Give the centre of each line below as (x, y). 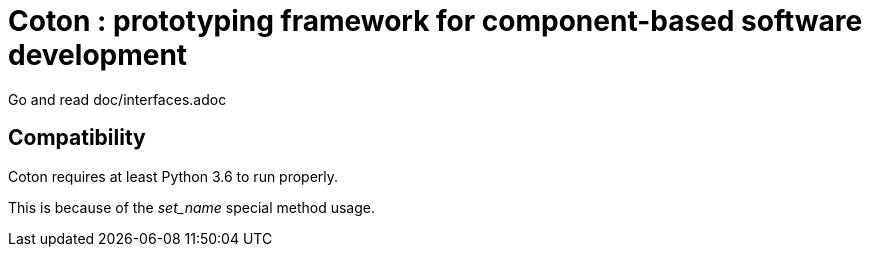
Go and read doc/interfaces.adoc (117, 99)
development (98, 55)
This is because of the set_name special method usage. (191, 207)
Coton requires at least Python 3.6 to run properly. (173, 176)
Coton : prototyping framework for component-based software (435, 21)
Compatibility (77, 138)
